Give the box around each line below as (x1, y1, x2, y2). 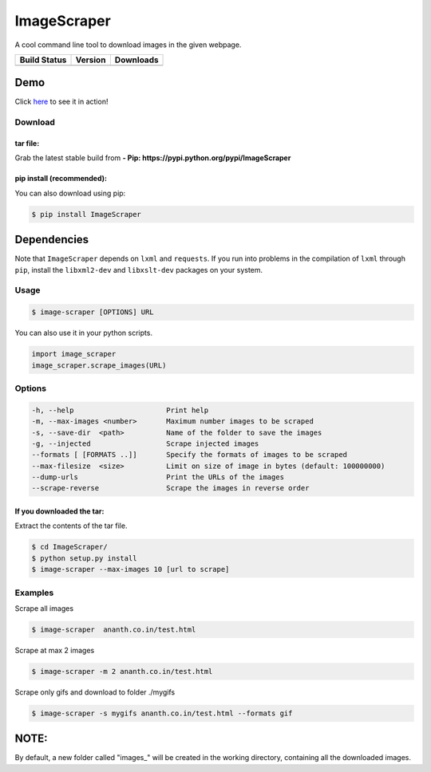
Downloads (114, 54, 159, 65)
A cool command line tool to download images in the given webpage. (14, 40, 242, 49)
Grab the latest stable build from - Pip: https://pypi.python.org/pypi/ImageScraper (14, 153, 291, 163)
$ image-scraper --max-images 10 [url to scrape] (31, 565, 230, 574)
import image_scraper (31, 349, 117, 359)
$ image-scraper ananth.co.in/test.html (31, 624, 196, 634)
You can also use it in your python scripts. (14, 328, 153, 338)
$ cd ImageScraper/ (31, 542, 108, 552)
